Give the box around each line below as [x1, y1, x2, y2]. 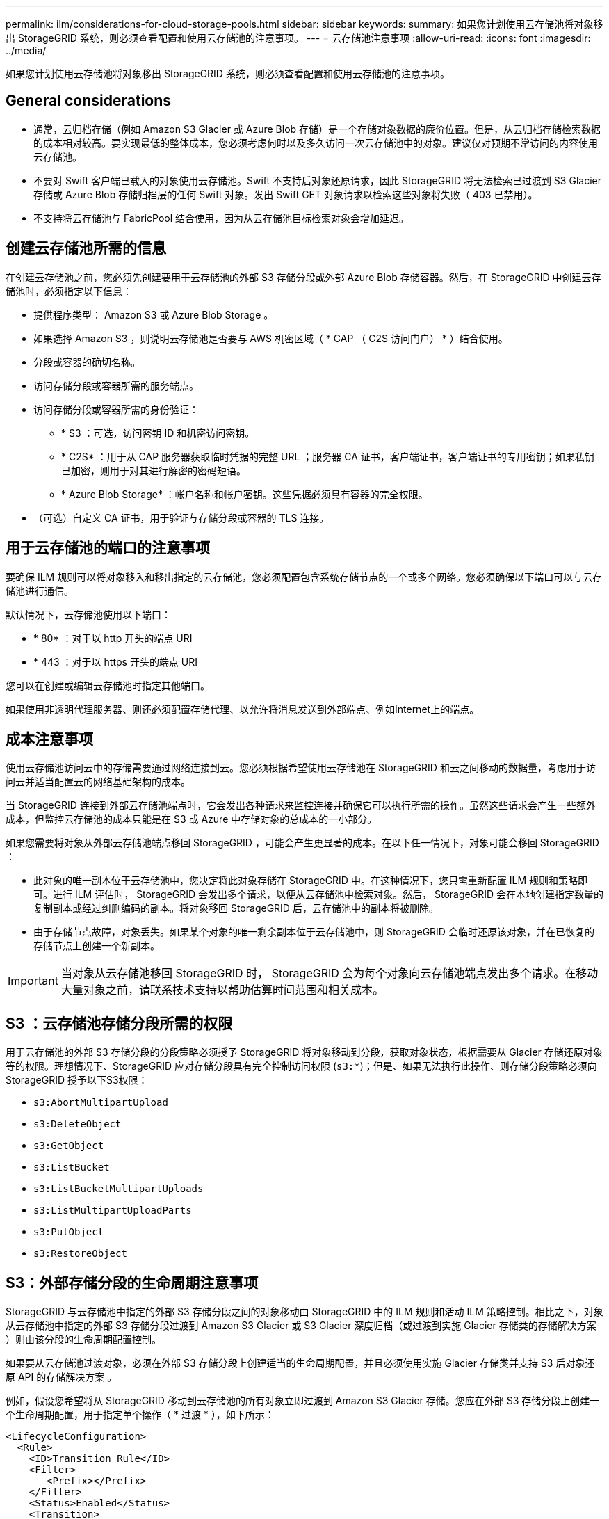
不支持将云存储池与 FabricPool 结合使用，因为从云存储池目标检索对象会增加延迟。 [33, 211, 409, 224]
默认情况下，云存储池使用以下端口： [6, 608, 171, 620]
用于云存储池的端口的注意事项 [6, 539, 210, 557]
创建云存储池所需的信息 [6, 239, 166, 257]
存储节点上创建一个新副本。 [33, 940, 160, 952]
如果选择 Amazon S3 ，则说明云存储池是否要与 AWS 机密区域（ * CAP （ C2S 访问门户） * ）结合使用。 [33, 332, 508, 344]
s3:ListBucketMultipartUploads [33, 1183, 204, 1195]
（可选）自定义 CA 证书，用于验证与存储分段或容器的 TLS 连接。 [33, 511, 330, 524]
